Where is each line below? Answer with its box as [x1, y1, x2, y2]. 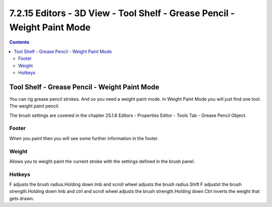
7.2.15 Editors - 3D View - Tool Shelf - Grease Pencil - [9, 8, 235, 19]
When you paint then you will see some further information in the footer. [9, 135, 159, 141]
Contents [9, 39, 30, 45]
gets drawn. [9, 195, 34, 201]
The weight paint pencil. [9, 103, 60, 109]
